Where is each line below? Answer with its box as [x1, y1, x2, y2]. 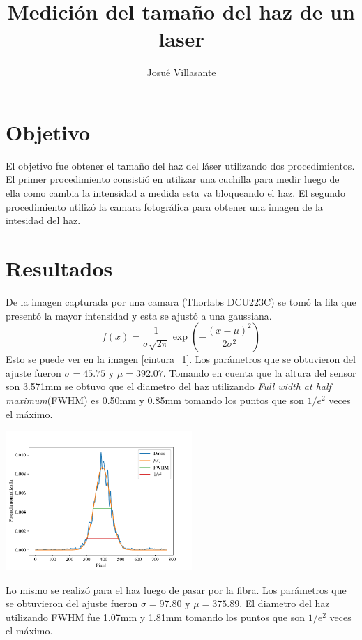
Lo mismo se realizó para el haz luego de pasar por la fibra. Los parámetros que [6, 582, 347, 597]
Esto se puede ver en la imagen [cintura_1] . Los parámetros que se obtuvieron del [6, 352, 356, 366]
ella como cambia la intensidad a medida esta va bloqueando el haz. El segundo [6, 186, 345, 200]
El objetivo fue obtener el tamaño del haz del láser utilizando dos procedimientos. [6, 158, 355, 172]
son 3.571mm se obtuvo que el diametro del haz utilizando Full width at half [6, 379, 331, 394]
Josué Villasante [146, 65, 216, 80]
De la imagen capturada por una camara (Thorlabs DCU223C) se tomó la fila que [6, 294, 356, 308]
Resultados [6, 254, 113, 282]
